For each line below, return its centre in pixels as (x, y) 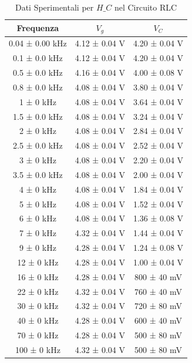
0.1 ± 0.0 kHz (38, 58)
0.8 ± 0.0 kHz (38, 87)
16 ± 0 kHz (38, 276)
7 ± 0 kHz (38, 233)
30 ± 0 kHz (38, 306)
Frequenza (38, 28)
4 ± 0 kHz (38, 189)
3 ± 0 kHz (38, 160)
